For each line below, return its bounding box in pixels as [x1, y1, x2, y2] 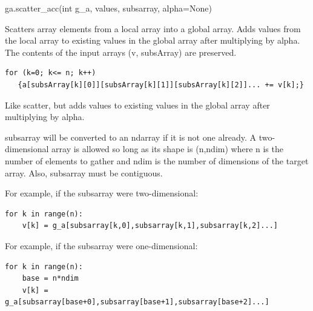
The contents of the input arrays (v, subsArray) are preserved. [5, 45, 237, 58]
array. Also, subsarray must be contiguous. [5, 166, 163, 179]
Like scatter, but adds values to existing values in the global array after [5, 98, 270, 111]
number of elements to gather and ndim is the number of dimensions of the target [5, 154, 309, 167]
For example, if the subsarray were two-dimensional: [5, 187, 199, 199]
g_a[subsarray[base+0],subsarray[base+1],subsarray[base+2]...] [5, 298, 269, 307]
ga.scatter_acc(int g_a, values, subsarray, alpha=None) [5, 2, 212, 14]
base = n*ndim [22, 274, 79, 283]
